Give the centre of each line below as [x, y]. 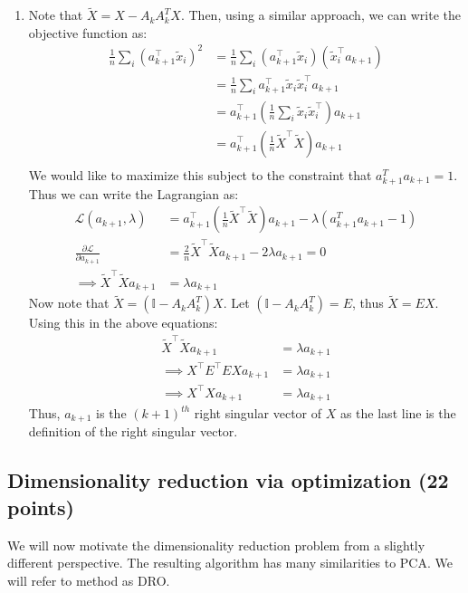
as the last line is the [398, 413]
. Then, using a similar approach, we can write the [320, 15]
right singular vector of [258, 413]
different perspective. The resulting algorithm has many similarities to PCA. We [230, 563]
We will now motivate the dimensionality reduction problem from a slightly [216, 545]
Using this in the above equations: [123, 323]
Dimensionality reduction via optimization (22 [228, 480]
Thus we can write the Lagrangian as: [134, 193]
